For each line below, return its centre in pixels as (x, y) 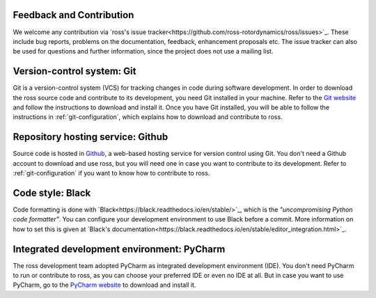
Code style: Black (52, 193)
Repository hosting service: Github (91, 137)
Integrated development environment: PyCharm (119, 249)
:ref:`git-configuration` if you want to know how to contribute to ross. (111, 173)
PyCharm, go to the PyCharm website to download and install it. (104, 285)
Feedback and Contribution (73, 15)
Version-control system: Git (75, 71)
